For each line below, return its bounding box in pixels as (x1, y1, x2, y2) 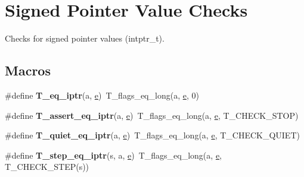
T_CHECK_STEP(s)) (5, 160, 89, 173)
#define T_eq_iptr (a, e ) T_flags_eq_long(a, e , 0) (5, 88, 199, 101)
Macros (5, 61, 51, 80)
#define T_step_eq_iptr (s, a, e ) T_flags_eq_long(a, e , (5, 148, 222, 161)
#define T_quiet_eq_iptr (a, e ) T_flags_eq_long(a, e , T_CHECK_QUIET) (5, 129, 300, 141)
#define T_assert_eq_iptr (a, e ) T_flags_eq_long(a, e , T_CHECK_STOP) (5, 109, 299, 121)
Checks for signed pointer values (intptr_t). (5, 32, 165, 45)
